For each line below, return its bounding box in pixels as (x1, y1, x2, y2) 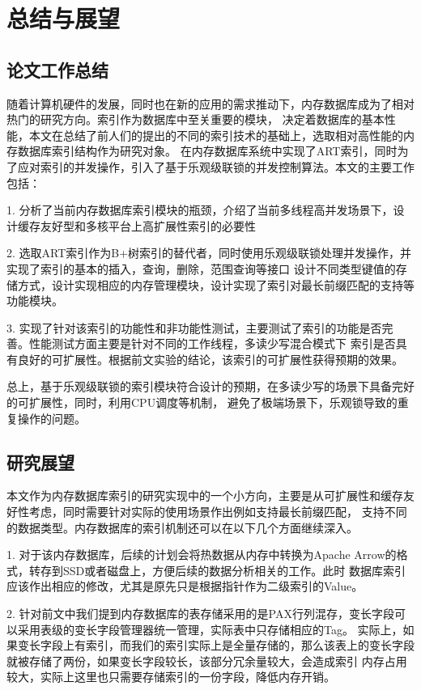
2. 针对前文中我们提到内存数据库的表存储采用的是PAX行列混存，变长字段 (6, 605, 394, 622)
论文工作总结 (6, 57, 108, 82)
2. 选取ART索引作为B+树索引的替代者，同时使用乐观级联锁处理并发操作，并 (6, 244, 412, 261)
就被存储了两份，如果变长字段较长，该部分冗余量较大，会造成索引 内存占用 (6, 652, 407, 669)
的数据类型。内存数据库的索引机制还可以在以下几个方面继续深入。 (6, 519, 358, 535)
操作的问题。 (17, 409, 86, 426)
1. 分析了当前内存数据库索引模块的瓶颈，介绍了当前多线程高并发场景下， (6, 201, 393, 218)
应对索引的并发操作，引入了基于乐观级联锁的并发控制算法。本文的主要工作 (17, 158, 415, 175)
